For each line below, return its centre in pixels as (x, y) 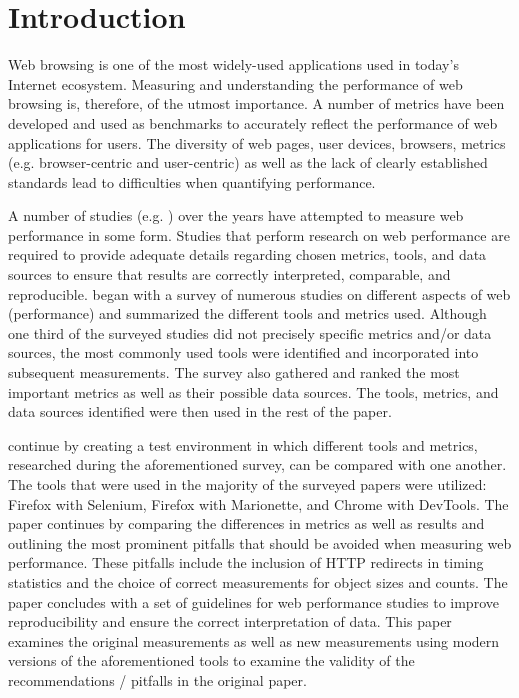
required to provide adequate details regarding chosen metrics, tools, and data (247, 254)
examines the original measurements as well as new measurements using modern (254, 640)
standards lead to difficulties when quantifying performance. (192, 181)
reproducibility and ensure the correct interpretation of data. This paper (230, 621)
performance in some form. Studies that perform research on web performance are (259, 234)
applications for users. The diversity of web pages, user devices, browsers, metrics (257, 142)
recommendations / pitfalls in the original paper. (157, 679)
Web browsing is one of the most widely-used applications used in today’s (233, 64)
